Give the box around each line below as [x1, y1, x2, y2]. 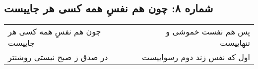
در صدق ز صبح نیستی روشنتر [8, 51, 108, 63]
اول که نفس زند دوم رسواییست [141, 51, 250, 63]
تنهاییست [220, 37, 250, 49]
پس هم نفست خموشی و [166, 26, 250, 37]
